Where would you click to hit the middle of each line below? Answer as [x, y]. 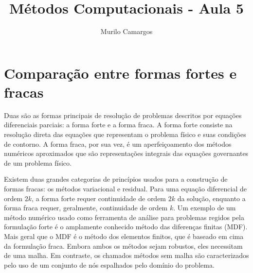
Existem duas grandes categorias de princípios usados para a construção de [116, 179]
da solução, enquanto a [211, 198]
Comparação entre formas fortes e [120, 73]
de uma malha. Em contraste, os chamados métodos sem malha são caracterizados [126, 255]
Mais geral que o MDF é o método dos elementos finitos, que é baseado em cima [124, 236]
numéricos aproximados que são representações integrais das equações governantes [126, 153]
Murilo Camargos [126, 31]
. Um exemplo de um [205, 208]
